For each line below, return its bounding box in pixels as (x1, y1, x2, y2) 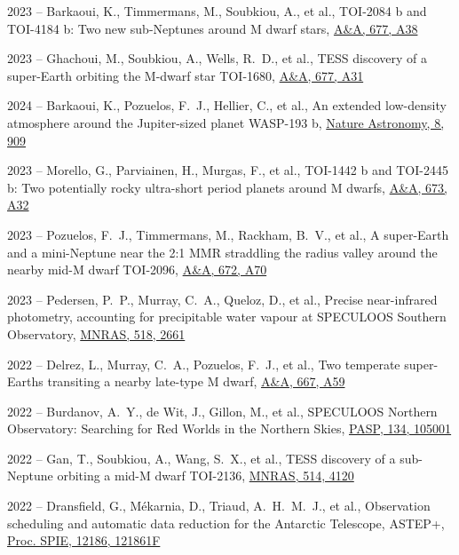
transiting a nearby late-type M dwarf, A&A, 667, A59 (47, 372, 345, 391)
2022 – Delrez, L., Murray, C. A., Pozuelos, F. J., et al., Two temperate (7, 354, 400, 373)
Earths (7, 372, 44, 391)
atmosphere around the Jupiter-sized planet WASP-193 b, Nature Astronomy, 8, (7, 113, 445, 131)
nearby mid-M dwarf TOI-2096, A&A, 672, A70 (7, 260, 267, 279)
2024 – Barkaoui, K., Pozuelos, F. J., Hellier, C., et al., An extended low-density (7, 96, 447, 115)
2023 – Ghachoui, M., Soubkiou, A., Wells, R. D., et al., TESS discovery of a (7, 49, 428, 67)
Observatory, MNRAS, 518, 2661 (7, 324, 186, 343)
